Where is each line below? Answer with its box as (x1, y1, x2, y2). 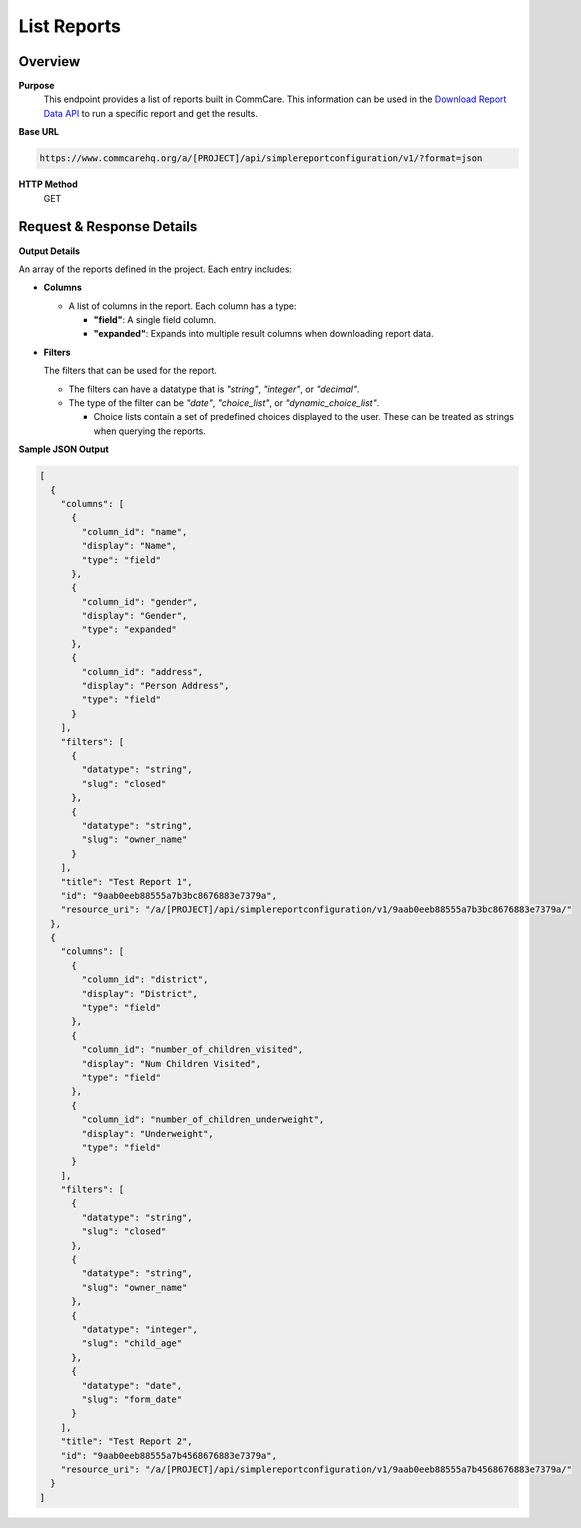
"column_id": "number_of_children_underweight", (81, 1114, 325, 1125)
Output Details (18, 245, 80, 257)
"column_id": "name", (81, 526, 188, 537)
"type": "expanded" (81, 624, 177, 635)
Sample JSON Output (18, 443, 109, 455)
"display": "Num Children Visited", (81, 1058, 262, 1069)
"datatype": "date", (81, 1380, 183, 1391)
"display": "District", (81, 988, 199, 999)
